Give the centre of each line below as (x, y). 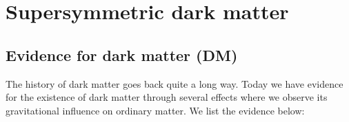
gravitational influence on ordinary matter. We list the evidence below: (155, 110)
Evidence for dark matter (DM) (122, 54)
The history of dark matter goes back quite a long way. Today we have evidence (174, 83)
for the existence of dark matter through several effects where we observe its (167, 97)
